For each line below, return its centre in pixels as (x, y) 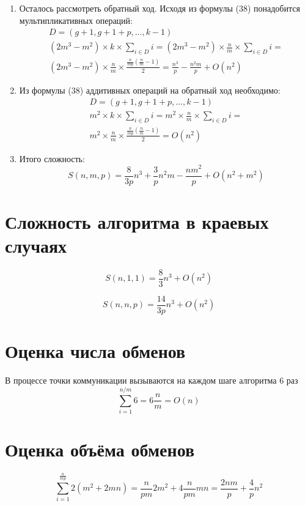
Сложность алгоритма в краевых (137, 221)
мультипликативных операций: (76, 20)
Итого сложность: (52, 158)
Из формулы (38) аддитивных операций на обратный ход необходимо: (150, 90)
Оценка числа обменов (95, 351)
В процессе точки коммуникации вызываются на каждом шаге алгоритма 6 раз (152, 380)
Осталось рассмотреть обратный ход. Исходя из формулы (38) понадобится (160, 8)
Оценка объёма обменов (100, 449)
